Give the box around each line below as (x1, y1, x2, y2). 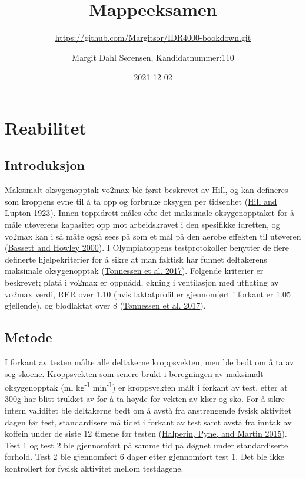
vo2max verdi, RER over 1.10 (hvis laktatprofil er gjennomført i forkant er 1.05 (5, 287, 291, 300)
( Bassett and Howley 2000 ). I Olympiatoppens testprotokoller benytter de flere (5, 241, 289, 254)
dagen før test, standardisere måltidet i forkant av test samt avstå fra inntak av (5, 415, 292, 428)
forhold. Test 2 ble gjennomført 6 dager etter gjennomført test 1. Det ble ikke (5, 450, 284, 463)
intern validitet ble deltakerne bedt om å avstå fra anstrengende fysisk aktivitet (5, 404, 291, 417)
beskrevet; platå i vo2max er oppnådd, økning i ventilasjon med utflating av (5, 276, 279, 289)
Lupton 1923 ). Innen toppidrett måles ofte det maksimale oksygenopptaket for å (5, 207, 295, 219)
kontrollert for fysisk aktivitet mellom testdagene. (5, 462, 184, 474)
